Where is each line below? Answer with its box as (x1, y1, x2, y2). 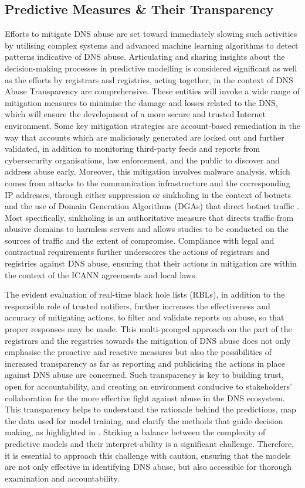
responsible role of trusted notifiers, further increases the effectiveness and (5, 299, 270, 312)
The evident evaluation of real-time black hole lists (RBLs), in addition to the (5, 288, 285, 301)
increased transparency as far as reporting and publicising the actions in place (5, 357, 285, 369)
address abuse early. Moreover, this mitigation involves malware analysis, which (5, 165, 290, 178)
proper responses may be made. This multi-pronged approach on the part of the (5, 323, 292, 335)
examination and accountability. (5, 472, 120, 484)
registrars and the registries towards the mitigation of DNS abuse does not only (5, 334, 291, 346)
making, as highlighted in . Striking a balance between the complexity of (5, 426, 266, 438)
